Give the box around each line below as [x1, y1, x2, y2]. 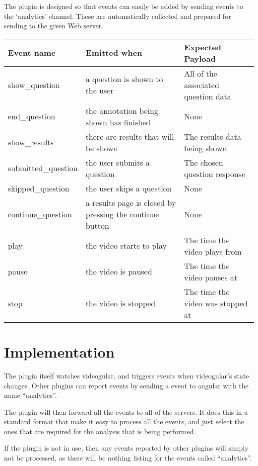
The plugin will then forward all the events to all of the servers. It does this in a [4, 406, 248, 417]
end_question [8, 110, 56, 122]
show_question [8, 79, 60, 91]
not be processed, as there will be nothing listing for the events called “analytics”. [4, 453, 252, 463]
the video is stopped [85, 297, 156, 309]
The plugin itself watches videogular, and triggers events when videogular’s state [4, 370, 249, 380]
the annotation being [85, 104, 158, 116]
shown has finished [85, 116, 151, 128]
